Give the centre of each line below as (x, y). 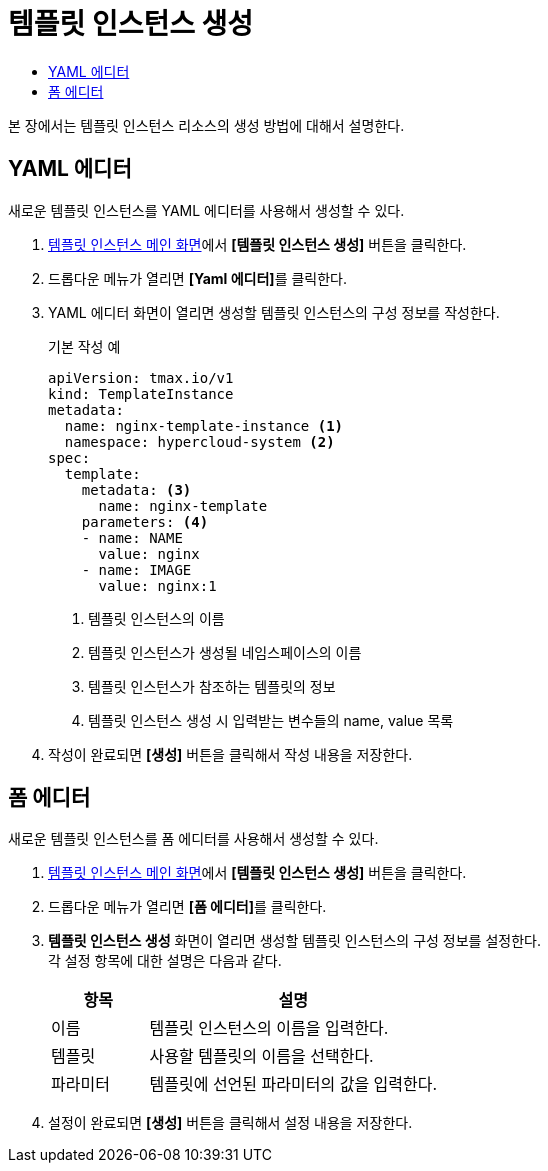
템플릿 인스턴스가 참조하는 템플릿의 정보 (212, 686)
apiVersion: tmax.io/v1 (141, 377)
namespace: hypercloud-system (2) (199, 441)
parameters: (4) (145, 521)
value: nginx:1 (157, 585)
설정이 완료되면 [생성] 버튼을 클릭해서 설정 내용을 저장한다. (230, 1123)
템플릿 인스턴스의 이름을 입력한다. (269, 1028)
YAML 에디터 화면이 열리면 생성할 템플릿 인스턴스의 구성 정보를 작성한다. (274, 312)
